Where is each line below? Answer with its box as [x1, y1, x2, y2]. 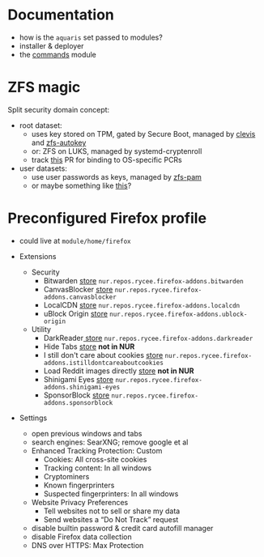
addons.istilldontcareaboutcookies [43, 359, 164, 367]
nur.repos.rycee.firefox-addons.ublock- [109, 310, 248, 318]
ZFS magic [7, 79, 81, 96]
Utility [31, 324, 52, 334]
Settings [19, 413, 48, 423]
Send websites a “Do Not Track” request [43, 514, 179, 524]
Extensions [19, 251, 57, 261]
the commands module [19, 49, 96, 59]
